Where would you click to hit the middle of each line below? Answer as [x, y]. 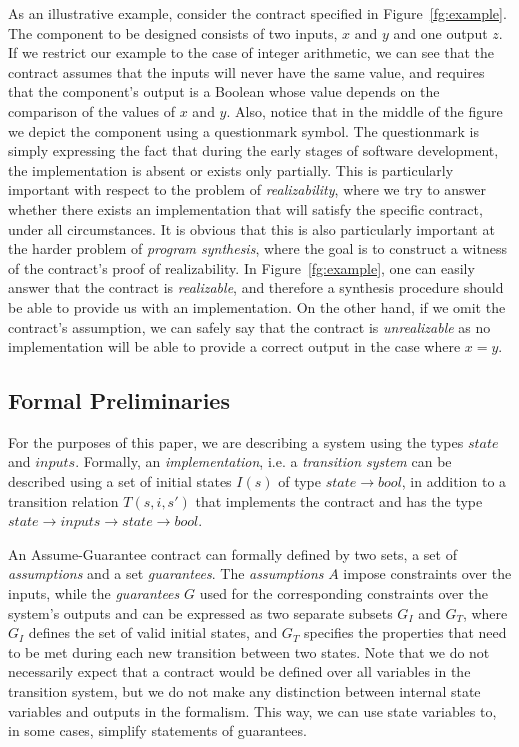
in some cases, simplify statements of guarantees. [157, 730]
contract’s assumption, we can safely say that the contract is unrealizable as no [249, 326]
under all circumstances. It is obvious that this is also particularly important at [251, 228]
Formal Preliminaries [119, 400]
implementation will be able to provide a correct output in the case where [234, 346]
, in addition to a [454, 481]
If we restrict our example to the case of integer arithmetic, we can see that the [251, 52]
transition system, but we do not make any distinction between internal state [244, 691]
